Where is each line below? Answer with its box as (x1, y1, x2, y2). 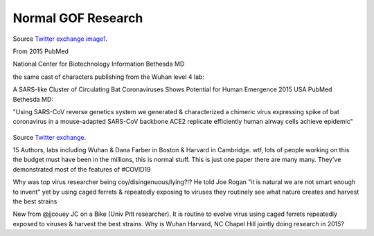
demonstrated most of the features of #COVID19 (12, 165, 151, 173)
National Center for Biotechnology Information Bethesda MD (12, 60, 185, 69)
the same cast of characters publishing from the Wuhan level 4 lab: (12, 73, 204, 81)
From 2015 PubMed (12, 47, 69, 55)
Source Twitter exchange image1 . (12, 35, 108, 43)
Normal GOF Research (12, 10, 143, 26)
